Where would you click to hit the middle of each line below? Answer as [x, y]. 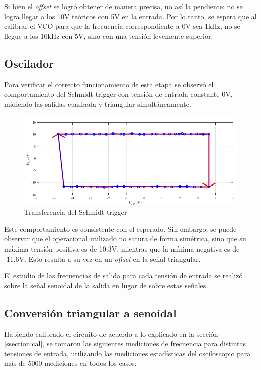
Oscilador [29, 63]
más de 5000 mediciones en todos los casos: [70, 363]
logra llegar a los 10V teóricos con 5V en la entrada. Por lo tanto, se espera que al [130, 16]
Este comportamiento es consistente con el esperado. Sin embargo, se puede [120, 229]
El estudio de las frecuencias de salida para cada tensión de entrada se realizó [123, 275]
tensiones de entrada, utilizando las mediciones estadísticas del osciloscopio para [127, 353]
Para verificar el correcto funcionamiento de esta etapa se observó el [109, 84]
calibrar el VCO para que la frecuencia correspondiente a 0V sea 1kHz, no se [122, 26]
